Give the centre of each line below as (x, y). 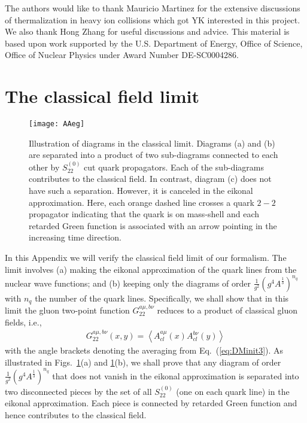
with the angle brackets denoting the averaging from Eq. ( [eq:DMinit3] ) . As (144, 350)
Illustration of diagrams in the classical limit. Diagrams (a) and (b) (152, 143)
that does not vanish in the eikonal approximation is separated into (176, 375)
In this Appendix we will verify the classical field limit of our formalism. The (146, 257)
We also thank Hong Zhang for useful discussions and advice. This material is (147, 31)
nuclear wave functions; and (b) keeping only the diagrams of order (128, 283)
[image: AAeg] (57, 124)
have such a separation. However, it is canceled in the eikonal (141, 190)
